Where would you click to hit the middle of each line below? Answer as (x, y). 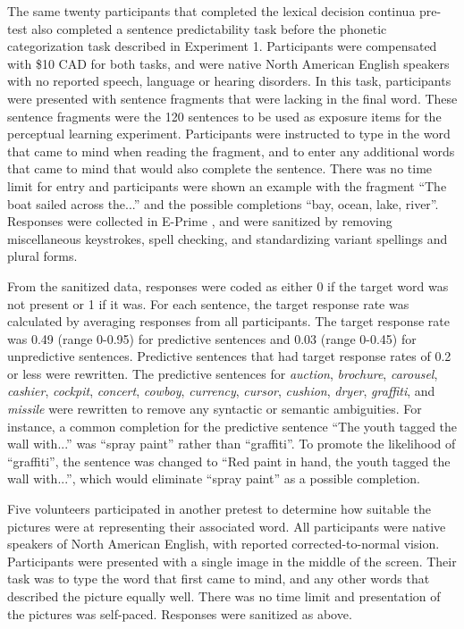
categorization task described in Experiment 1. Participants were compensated (222, 46)
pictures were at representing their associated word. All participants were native (227, 526)
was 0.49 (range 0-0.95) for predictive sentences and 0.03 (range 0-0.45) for (212, 338)
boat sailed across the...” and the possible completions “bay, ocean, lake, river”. (223, 203)
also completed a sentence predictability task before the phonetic (209, 28)
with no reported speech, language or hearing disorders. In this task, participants (229, 81)
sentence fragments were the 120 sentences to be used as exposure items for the (224, 116)
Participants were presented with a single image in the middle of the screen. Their (232, 561)
